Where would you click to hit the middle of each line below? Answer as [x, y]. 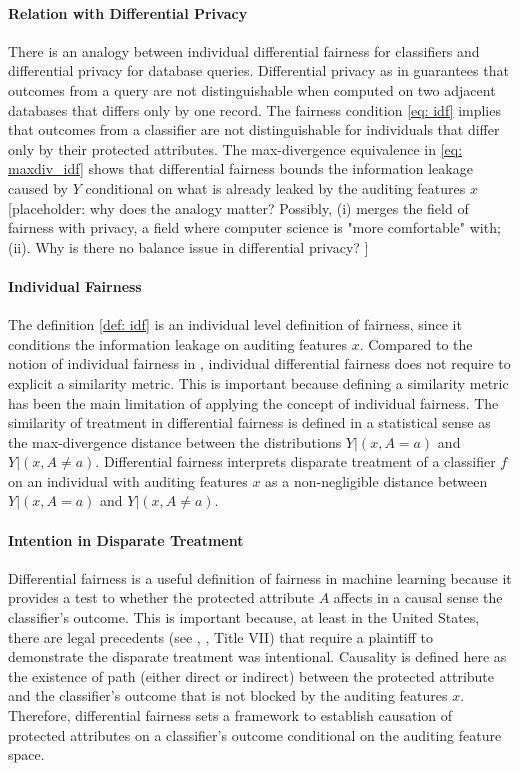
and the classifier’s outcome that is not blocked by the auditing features [228, 695]
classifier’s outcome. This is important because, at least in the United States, [244, 617]
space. [26, 754]
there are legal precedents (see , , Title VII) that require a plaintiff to [220, 636]
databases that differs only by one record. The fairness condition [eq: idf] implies [254, 109]
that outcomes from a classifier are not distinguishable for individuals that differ [254, 129]
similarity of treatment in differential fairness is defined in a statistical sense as [249, 422]
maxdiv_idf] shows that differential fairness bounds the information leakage [240, 168]
